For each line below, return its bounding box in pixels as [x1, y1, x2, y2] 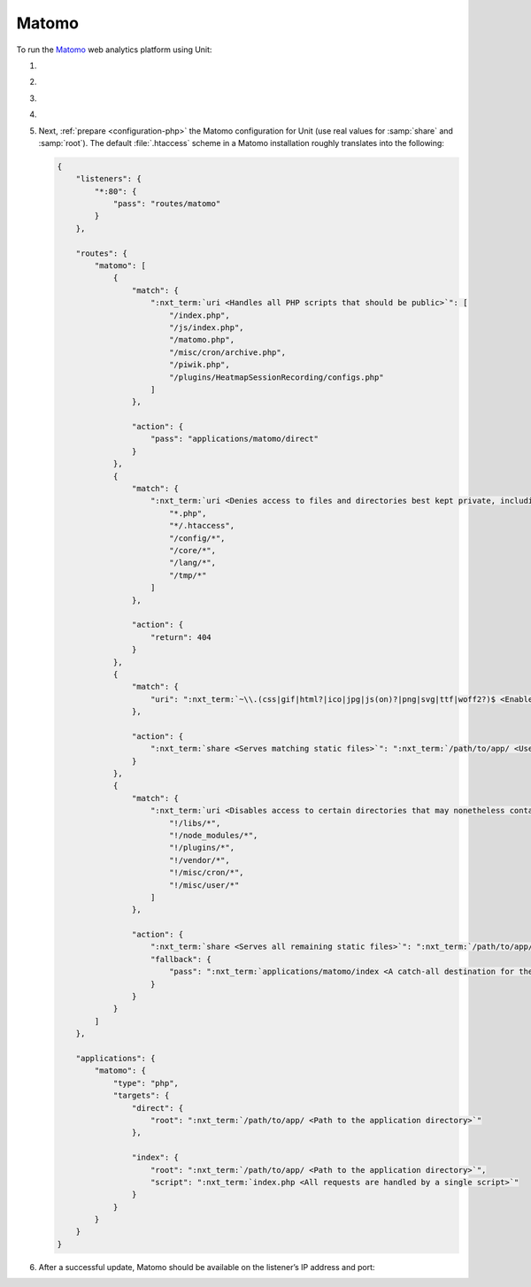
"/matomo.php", [168, 335, 235, 345]
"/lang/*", [168, 558, 217, 568]
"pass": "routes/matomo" [112, 199, 221, 209]
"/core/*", [168, 545, 217, 555]
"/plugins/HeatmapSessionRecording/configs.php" [168, 372, 384, 382]
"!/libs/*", [168, 818, 221, 828]
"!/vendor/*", [168, 855, 230, 865]
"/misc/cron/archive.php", [168, 347, 287, 358]
